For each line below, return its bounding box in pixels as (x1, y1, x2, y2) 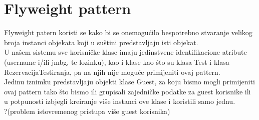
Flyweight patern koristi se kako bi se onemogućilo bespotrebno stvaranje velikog (4, 27, 252, 38)
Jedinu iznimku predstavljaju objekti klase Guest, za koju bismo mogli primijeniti (4, 76, 255, 87)
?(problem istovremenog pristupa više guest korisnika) (4, 105, 170, 116)
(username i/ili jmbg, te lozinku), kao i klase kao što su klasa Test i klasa (4, 56, 229, 67)
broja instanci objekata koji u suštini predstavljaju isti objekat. (4, 37, 198, 47)
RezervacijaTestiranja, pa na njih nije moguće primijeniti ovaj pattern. (4, 66, 220, 77)
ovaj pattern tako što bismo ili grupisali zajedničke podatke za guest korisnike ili (4, 86, 251, 96)
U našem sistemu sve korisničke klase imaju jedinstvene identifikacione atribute (4, 47, 247, 57)
